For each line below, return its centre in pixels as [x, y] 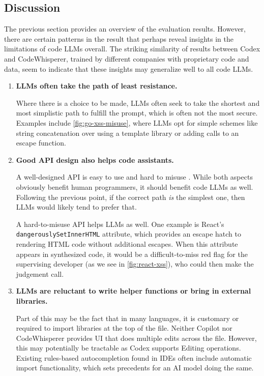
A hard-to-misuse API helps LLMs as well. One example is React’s [120, 224]
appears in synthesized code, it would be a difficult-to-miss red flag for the [132, 254]
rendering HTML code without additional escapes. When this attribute [127, 243]
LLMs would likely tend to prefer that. [76, 207]
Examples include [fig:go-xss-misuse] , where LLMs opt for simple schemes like [137, 122]
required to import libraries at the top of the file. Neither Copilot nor [124, 328]
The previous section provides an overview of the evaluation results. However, [125, 29]
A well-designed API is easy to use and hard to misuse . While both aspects [134, 177]
